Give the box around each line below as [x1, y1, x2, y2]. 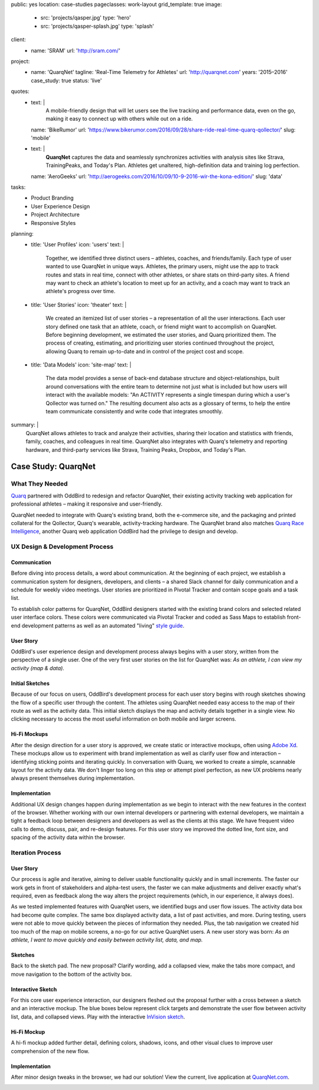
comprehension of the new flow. [11, 1047, 90, 1054]
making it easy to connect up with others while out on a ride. [45, 115, 193, 123]
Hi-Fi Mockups [11, 731, 48, 738]
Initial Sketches [11, 680, 50, 687]
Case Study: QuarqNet [11, 462, 96, 472]
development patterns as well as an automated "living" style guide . [21, 622, 184, 629]
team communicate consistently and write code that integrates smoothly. [45, 408, 223, 415]
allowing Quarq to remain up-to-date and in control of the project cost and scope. [45, 348, 245, 355]
